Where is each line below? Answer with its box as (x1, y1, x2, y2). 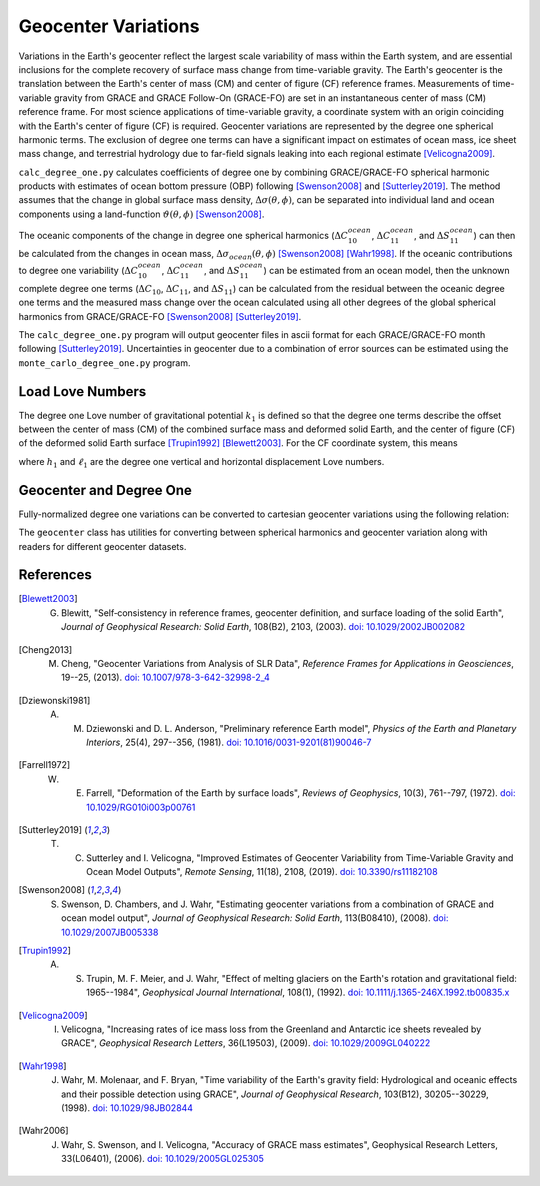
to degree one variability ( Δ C (18, 265, 139, 277)
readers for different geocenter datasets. (18, 540, 187, 552)
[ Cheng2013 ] (18, 643, 73, 655)
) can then (473, 230, 516, 242)
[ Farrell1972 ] (18, 759, 71, 771)
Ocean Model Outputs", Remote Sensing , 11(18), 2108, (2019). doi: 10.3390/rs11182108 (86, 866, 439, 878)
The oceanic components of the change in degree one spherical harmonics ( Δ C (18, 230, 349, 242)
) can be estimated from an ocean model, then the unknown (263, 265, 510, 277)
